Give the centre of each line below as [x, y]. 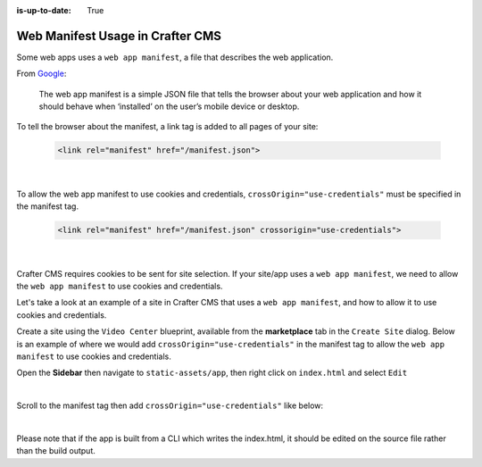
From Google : [42, 74]
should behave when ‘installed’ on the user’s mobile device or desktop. [169, 106]
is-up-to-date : [44, 10]
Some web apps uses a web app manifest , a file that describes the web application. [175, 57]
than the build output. [56, 451]
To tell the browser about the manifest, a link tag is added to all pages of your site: [167, 127]
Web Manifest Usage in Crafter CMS [119, 36]
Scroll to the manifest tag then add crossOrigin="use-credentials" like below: [170, 405]
